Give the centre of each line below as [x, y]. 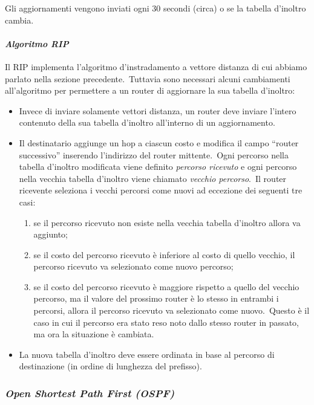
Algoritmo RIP [37, 43]
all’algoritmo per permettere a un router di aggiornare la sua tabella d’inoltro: [150, 90]
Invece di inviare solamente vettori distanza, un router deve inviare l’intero [158, 110]
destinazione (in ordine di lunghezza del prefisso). [110, 366]
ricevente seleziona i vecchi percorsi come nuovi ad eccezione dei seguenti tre [161, 190]
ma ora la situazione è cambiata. [94, 334]
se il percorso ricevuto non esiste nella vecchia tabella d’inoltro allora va [167, 222]
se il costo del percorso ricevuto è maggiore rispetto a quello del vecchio [166, 286]
